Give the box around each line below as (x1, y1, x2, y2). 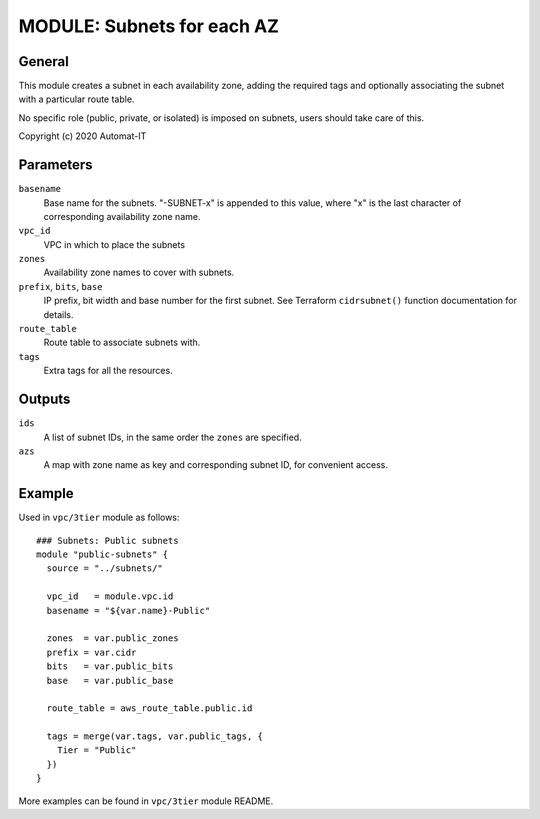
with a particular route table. (18, 93, 135, 105)
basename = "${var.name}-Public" (46, 605, 211, 616)
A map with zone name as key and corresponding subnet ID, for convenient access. (43, 459, 389, 471)
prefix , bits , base (18, 280, 103, 292)
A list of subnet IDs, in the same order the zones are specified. (43, 431, 302, 443)
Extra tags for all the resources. (43, 365, 174, 377)
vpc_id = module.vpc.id (46, 591, 174, 602)
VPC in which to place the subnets (43, 238, 185, 250)
